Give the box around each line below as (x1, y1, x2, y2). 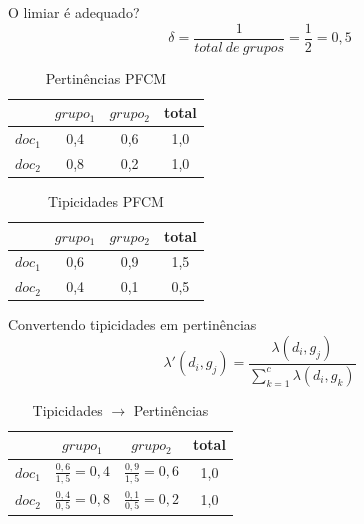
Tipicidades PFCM (47, 191, 164, 212)
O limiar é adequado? (8, 2, 140, 22)
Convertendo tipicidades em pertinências (8, 314, 257, 335)
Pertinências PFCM (45, 67, 167, 88)
